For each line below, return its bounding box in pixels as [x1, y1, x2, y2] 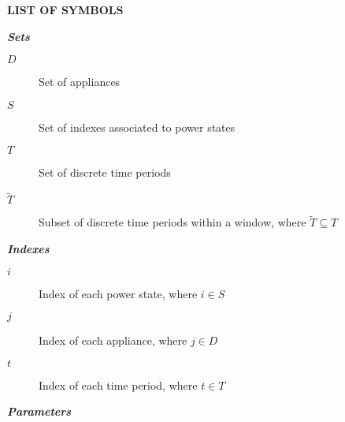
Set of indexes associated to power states [39, 118, 236, 135]
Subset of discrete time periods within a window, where [39, 214, 306, 230]
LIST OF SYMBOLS [7, 2, 124, 17]
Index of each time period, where [39, 376, 198, 393]
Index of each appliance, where [39, 332, 187, 349]
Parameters [7, 403, 72, 420]
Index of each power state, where [39, 285, 198, 301]
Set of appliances [39, 73, 121, 90]
